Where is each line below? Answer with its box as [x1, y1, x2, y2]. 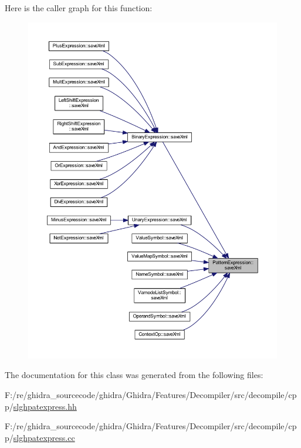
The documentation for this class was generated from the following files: [5, 369, 263, 381]
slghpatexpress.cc [13, 431, 75, 443]
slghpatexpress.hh [13, 400, 77, 412]
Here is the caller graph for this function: [5, 2, 153, 14]
